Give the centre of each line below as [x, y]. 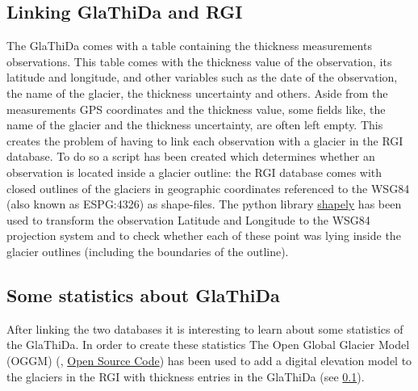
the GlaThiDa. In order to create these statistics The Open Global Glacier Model [208, 345]
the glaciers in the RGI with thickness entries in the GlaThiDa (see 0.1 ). [186, 376]
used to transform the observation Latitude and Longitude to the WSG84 [188, 219]
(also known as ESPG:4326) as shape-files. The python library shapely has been [204, 204]
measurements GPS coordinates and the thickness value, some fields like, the [196, 109]
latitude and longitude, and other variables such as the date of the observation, [202, 77]
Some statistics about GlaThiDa [143, 294]
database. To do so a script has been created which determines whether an [191, 156]
